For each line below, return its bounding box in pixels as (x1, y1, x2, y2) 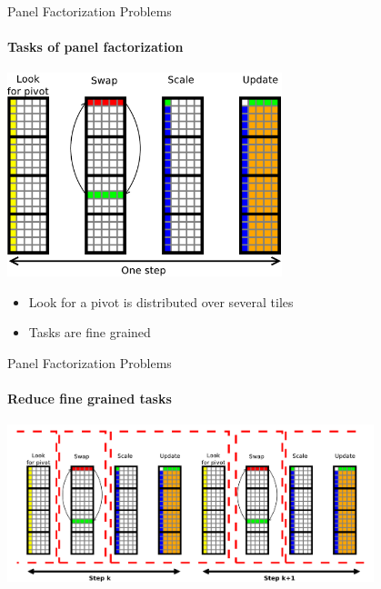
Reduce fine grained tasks (7, 389, 172, 408)
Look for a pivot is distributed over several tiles (28, 292, 294, 311)
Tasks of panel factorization (7, 37, 184, 56)
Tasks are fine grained (28, 323, 151, 342)
